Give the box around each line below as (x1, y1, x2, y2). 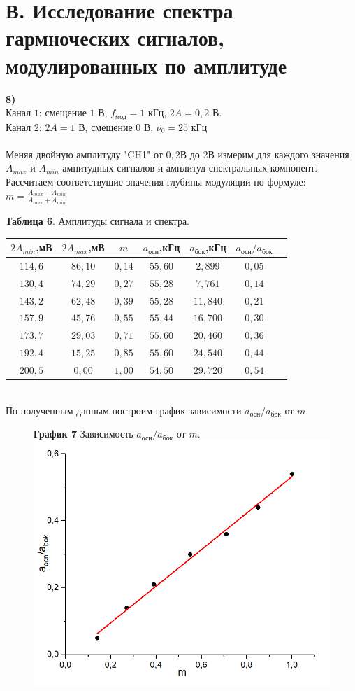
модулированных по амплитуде (6, 50, 287, 79)
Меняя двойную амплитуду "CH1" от (6, 146, 163, 161)
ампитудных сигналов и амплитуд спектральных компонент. (62, 160, 318, 175)
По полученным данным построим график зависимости (6, 403, 242, 417)
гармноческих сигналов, (6, 23, 225, 52)
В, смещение (78, 119, 133, 134)
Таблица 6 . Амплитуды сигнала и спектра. (6, 213, 190, 228)
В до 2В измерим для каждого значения (180, 146, 349, 161)
